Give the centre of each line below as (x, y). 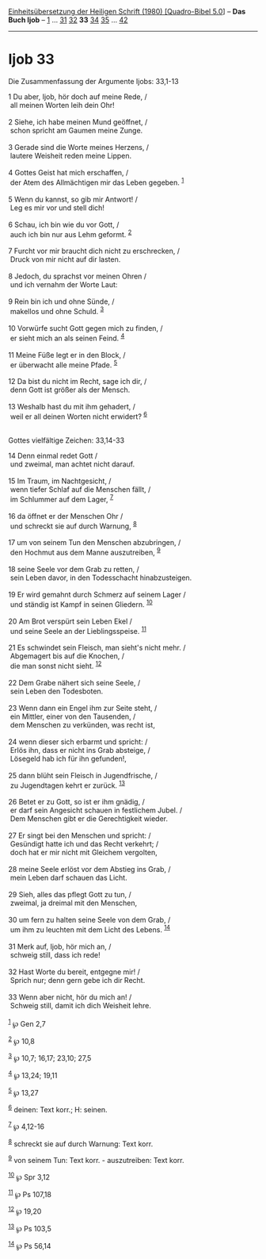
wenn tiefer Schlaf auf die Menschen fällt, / (80, 489)
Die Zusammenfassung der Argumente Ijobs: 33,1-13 (94, 81)
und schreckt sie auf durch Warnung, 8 (73, 525)
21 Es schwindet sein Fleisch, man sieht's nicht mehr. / (97, 648)
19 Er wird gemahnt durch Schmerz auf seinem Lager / (97, 594)
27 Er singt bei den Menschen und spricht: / (80, 835)
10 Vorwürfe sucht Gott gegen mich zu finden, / (86, 328)
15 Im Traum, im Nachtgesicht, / (60, 481)
